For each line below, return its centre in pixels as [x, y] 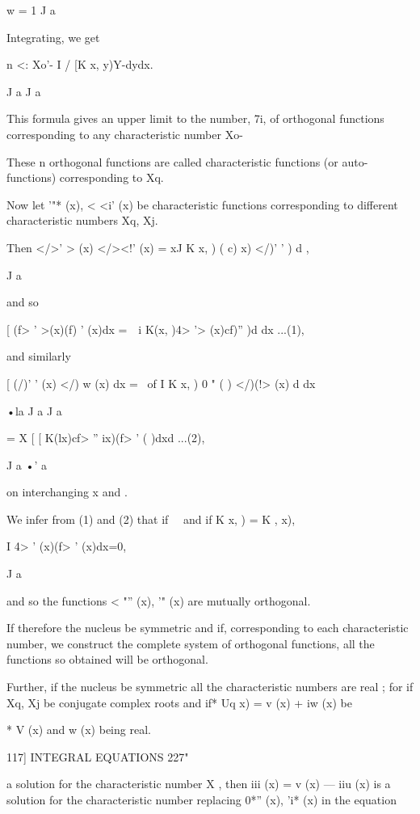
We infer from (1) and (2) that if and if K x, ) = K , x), [151, 519]
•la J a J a [34, 410]
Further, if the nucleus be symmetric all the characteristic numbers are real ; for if [210, 687]
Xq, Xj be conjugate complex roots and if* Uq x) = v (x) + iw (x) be [179, 702]
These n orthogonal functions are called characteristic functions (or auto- [187, 161]
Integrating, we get [53, 37]
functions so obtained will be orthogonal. [107, 659]
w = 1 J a [31, 10]
